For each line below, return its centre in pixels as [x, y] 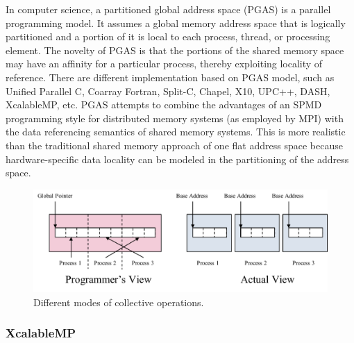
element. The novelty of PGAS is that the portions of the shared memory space [175, 50]
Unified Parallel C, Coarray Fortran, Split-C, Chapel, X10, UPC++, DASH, [168, 91]
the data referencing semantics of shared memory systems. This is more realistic [176, 132]
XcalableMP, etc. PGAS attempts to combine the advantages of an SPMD [164, 104]
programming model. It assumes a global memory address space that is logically [176, 23]
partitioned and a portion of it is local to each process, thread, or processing [168, 36]
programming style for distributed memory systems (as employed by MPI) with [175, 118]
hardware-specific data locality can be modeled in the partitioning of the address [177, 159]
